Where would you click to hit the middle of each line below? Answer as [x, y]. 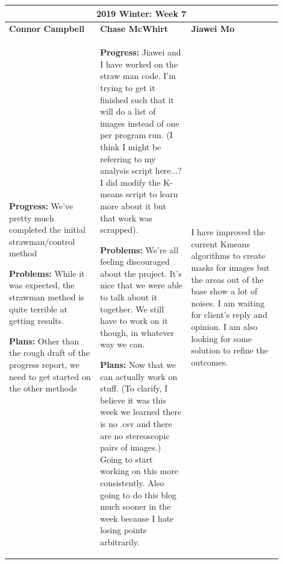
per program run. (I [136, 135]
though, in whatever [137, 332]
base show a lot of [224, 291]
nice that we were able [141, 285]
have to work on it [134, 321]
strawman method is [47, 297]
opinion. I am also [224, 327]
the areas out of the [227, 279]
